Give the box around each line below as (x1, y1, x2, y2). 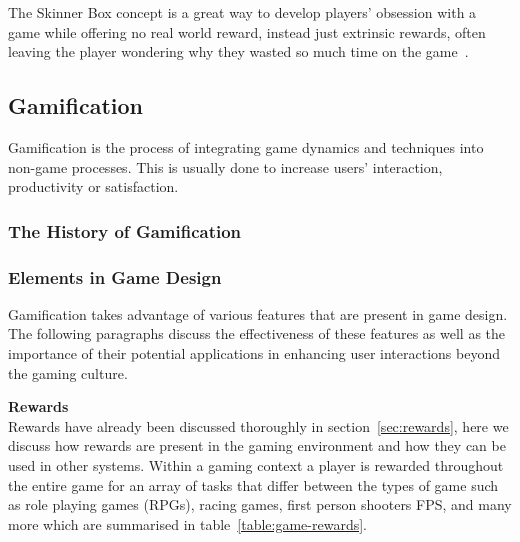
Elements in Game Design (8, 264, 222, 289)
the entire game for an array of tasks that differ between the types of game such (8, 474, 499, 495)
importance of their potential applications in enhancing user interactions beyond (8, 343, 500, 364)
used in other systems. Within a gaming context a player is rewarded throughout (8, 454, 504, 475)
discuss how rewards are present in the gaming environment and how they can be (8, 435, 506, 456)
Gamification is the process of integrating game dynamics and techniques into (8, 136, 484, 157)
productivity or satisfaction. (8, 176, 179, 197)
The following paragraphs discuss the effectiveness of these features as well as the (8, 323, 506, 344)
